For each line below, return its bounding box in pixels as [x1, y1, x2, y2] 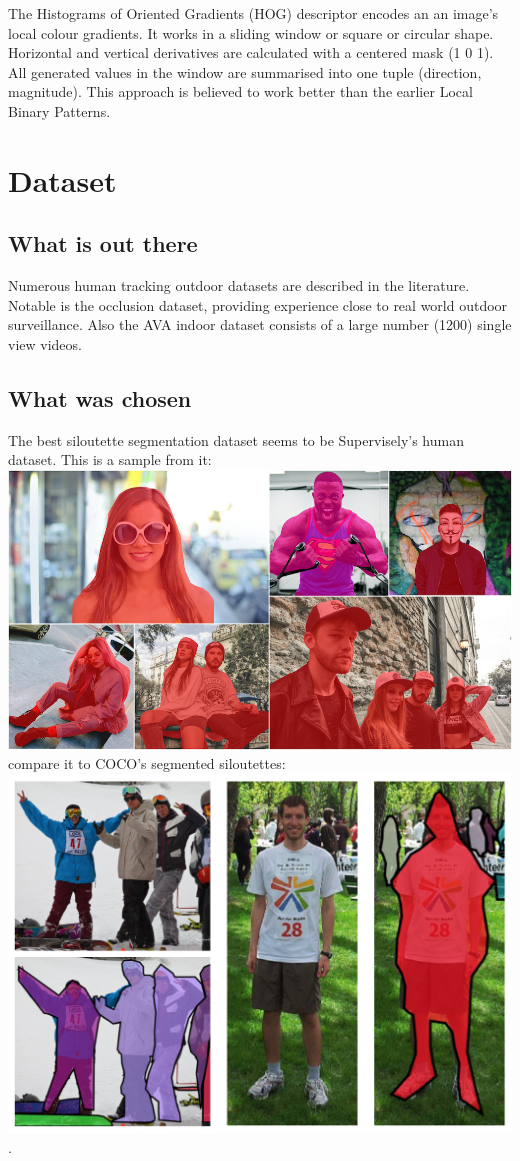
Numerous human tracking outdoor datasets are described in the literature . [8, 275, 470, 296]
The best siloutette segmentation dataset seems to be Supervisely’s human [8, 429, 464, 450]
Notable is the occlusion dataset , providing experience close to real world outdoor [8, 294, 508, 315]
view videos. [8, 333, 82, 354]
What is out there [8, 228, 198, 259]
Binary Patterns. [8, 100, 111, 121]
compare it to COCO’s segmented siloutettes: [8, 753, 286, 774]
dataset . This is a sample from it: [8, 449, 212, 470]
